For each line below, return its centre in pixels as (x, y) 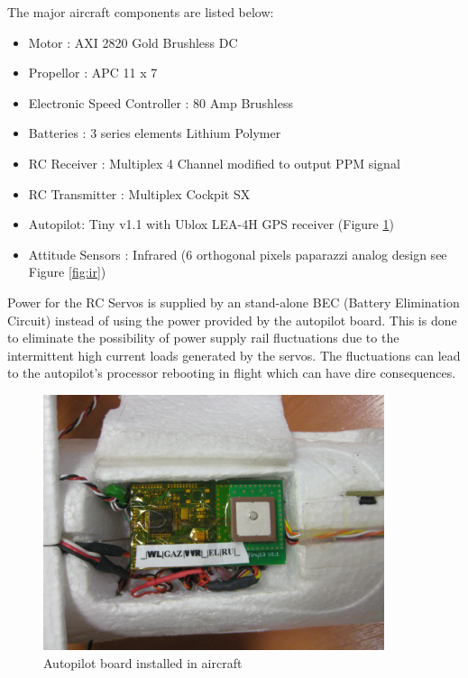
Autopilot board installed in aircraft (143, 662)
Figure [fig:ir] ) (67, 272)
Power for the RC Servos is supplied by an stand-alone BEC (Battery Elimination (234, 302)
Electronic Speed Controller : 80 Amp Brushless (161, 102)
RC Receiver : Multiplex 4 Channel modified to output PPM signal (214, 163)
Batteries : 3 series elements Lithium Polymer (155, 133)
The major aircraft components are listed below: (141, 12)
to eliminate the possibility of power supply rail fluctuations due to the (203, 338)
